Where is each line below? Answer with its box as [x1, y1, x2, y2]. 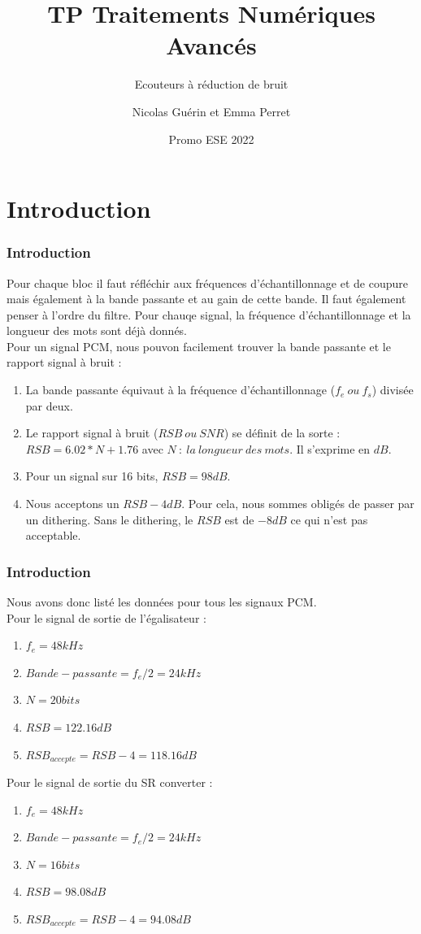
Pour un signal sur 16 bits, [25, 467, 158, 484]
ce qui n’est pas [290, 510, 368, 528]
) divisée [371, 381, 414, 398]
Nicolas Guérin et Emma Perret [132, 102, 291, 119]
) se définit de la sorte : [224, 424, 341, 441]
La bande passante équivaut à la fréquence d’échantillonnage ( [25, 381, 336, 398]
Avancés [166, 28, 257, 62]
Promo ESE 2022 [168, 130, 254, 147]
